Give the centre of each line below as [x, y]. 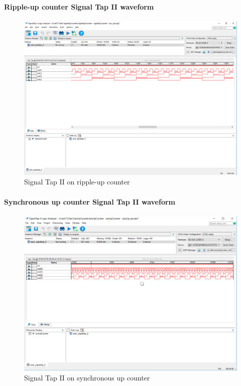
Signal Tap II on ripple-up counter [77, 182]
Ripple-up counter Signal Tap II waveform [79, 6]
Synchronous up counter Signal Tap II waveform [90, 201]
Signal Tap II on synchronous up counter [87, 377]
